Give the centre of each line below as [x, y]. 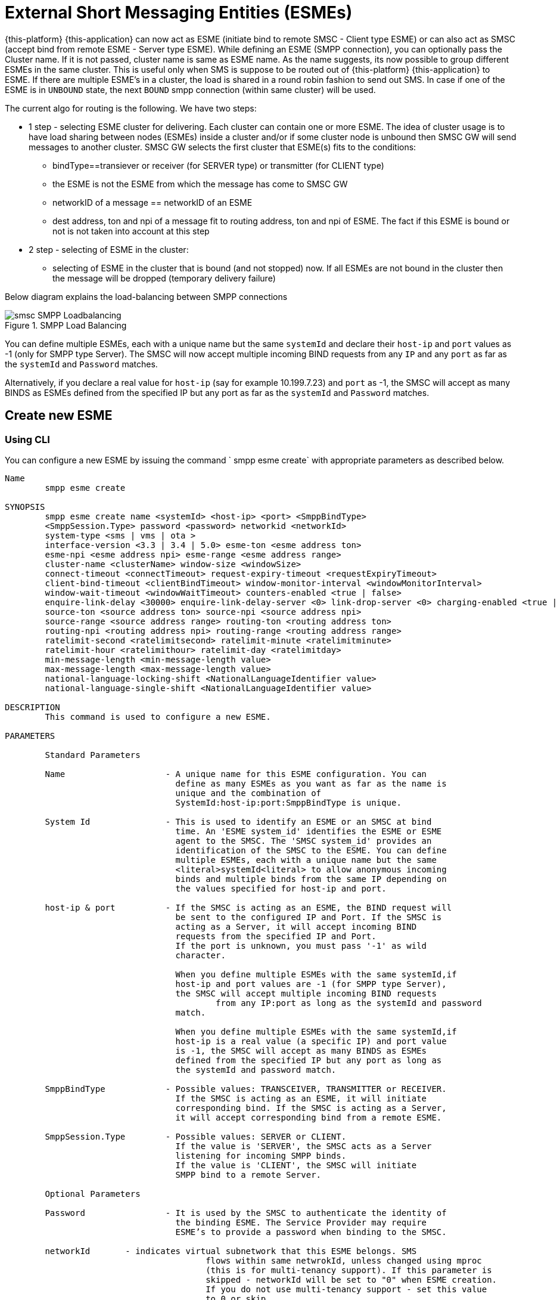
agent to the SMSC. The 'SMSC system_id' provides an [304, 841]
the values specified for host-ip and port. [281, 888]
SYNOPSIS [25, 507]
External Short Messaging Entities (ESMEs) [179, 13]
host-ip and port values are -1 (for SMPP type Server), [311, 984]
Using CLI [27, 439]
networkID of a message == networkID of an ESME [153, 202]
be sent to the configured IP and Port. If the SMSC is [309, 917]
